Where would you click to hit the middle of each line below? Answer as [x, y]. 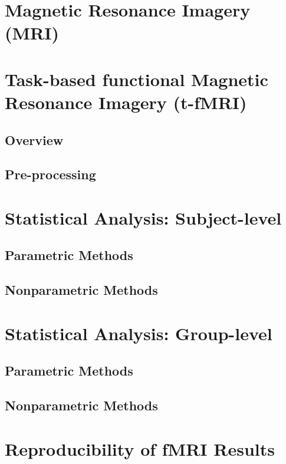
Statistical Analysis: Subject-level [143, 217]
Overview [34, 139]
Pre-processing [50, 174]
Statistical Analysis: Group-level [139, 333]
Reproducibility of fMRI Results [140, 448]
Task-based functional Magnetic [137, 79]
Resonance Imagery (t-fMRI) [126, 102]
